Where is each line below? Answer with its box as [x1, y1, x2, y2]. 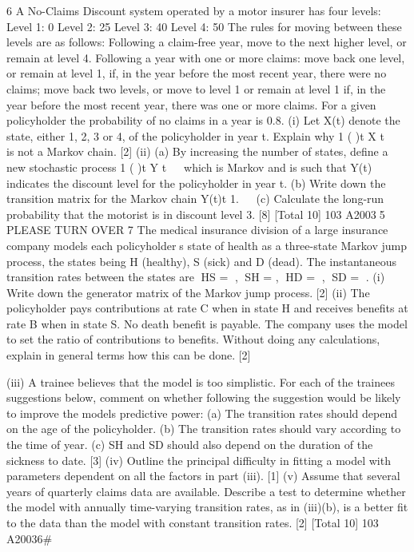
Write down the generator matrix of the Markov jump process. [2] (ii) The [6, 284, 370, 300]
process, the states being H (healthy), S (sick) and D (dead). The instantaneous [6, 252, 397, 269]
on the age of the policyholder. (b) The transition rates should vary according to [6, 420, 401, 437]
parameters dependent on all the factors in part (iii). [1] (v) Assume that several [6, 467, 400, 484]
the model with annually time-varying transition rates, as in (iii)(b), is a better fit [6, 498, 408, 515]
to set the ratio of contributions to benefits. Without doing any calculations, [6, 331, 380, 347]
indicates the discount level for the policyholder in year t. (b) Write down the [6, 174, 386, 191]
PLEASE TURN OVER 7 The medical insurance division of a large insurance [6, 221, 388, 238]
